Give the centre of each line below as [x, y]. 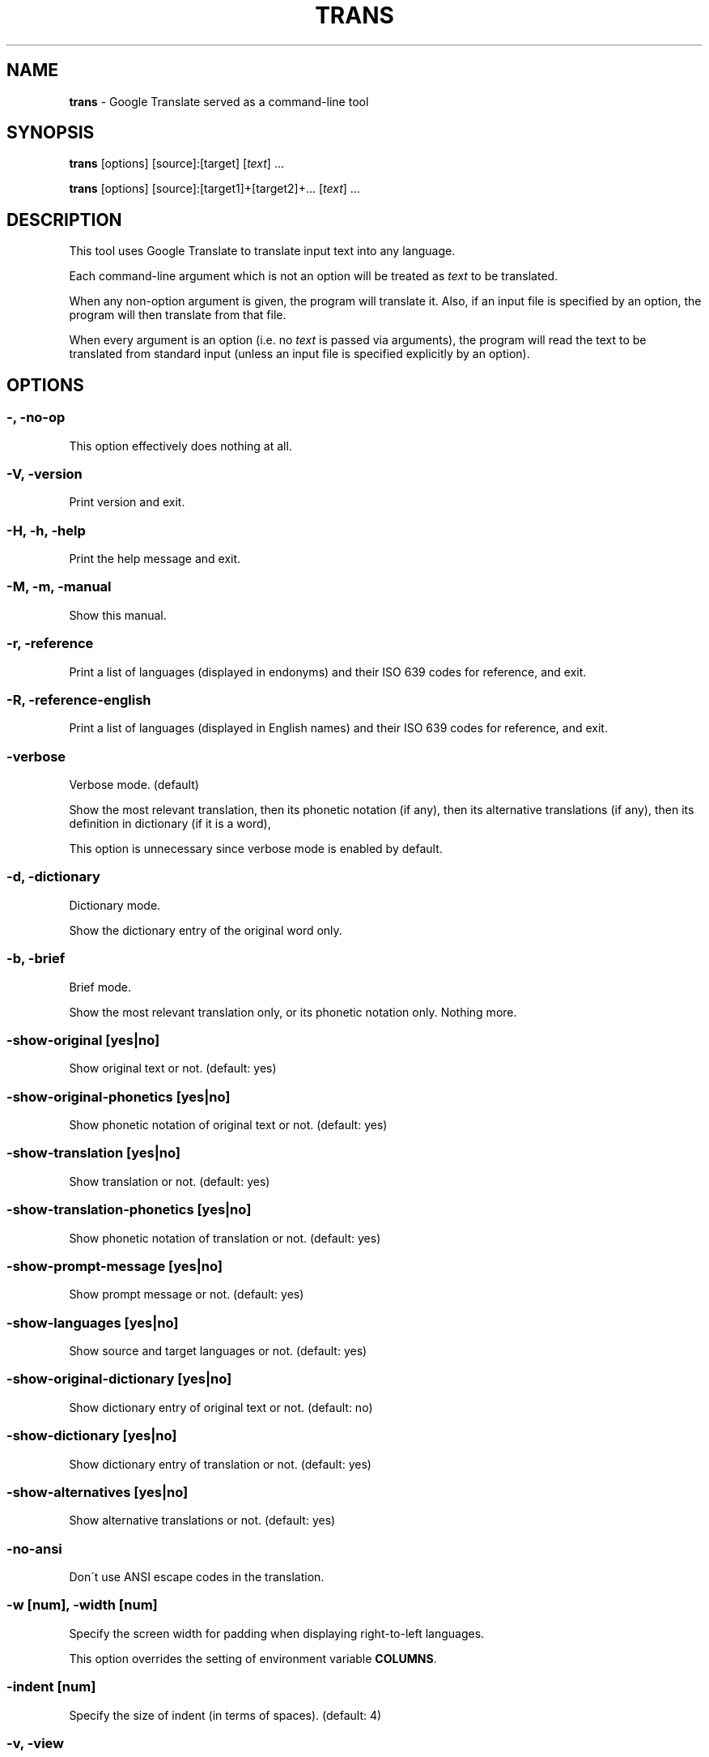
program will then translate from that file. [178, 315]
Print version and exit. [127, 502]
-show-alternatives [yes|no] [98, 1492]
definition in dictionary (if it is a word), [170, 823]
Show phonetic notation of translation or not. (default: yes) [225, 1238]
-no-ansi [34, 1548]
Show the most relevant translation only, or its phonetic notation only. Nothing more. [293, 1012]
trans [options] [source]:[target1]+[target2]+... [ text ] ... [214, 189]
